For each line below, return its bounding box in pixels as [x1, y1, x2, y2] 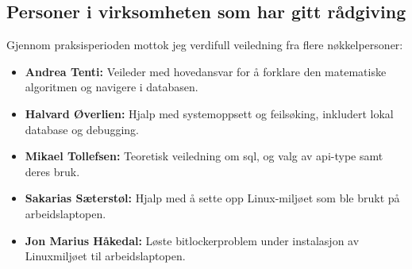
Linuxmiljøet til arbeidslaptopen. [25, 248, 186, 264]
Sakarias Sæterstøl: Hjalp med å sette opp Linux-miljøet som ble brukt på [25, 190, 400, 206]
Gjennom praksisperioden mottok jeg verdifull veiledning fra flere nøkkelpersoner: [6, 37, 403, 53]
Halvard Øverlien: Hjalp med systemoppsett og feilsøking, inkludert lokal [25, 105, 394, 121]
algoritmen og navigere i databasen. [25, 79, 198, 95]
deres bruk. [25, 163, 80, 179]
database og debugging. [25, 121, 140, 137]
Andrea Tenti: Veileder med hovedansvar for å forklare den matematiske [25, 63, 387, 79]
